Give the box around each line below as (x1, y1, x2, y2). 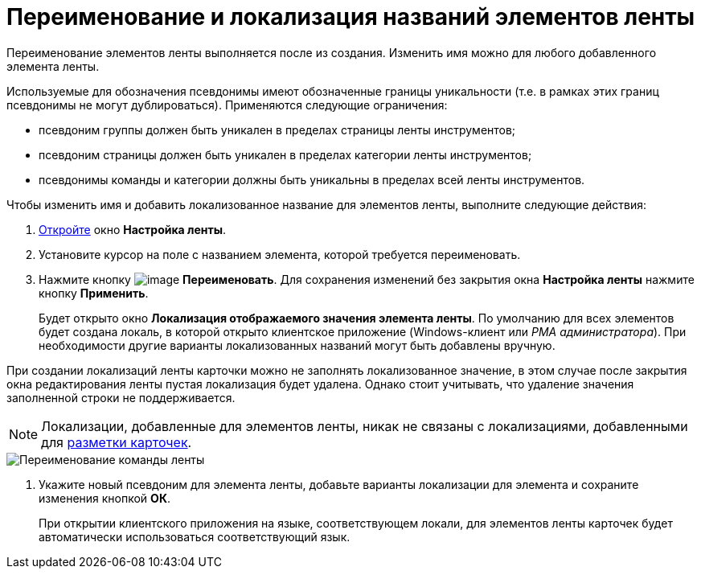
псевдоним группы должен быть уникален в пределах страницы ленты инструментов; (39, 122, 516, 137)
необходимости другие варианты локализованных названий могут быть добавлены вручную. (39, 338, 555, 352)
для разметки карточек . (41, 433, 192, 450)
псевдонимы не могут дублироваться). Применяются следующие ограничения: (6, 97, 448, 112)
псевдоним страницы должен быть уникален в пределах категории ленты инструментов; (39, 147, 532, 162)
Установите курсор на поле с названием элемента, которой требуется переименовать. (39, 247, 521, 261)
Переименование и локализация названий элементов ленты (6, 3, 695, 31)
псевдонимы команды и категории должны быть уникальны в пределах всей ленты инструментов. (39, 172, 585, 187)
